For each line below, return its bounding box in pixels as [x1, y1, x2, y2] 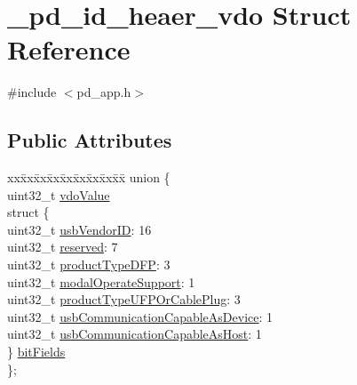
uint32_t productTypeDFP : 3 [7, 255, 171, 274]
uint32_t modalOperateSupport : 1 [7, 272, 195, 291]
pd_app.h [76, 83, 131, 101]
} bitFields [7, 342, 66, 361]
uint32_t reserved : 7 [7, 237, 118, 256]
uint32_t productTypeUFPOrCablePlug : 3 [7, 290, 241, 309]
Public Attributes [7, 126, 172, 154]
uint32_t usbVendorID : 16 [7, 220, 152, 238]
